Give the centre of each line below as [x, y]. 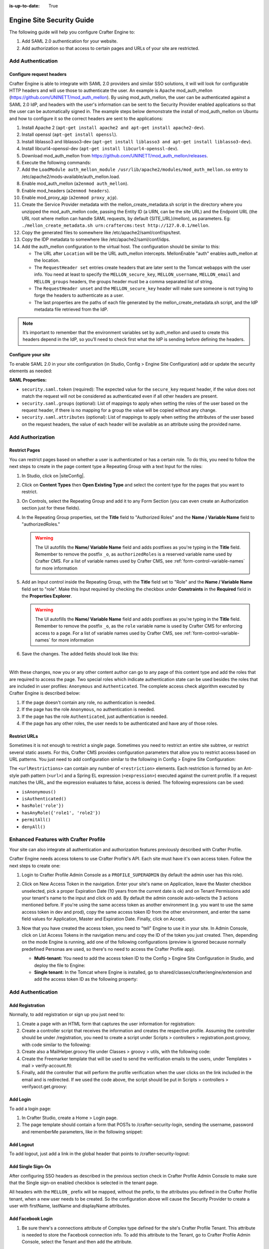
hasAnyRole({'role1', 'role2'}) [61, 813]
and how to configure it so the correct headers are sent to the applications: [86, 118]
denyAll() [34, 827]
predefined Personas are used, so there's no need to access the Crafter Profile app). [108, 949]
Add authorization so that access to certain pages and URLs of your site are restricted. [110, 48]
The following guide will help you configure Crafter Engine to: [72, 32]
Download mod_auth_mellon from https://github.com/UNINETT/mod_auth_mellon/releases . [115, 155]
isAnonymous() [39, 792]
